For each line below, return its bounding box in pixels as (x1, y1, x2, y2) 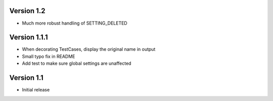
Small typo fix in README (22, 53, 75, 59)
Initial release (22, 87, 50, 93)
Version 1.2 (9, 7, 45, 15)
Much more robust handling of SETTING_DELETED (22, 20, 127, 26)
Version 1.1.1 (9, 33, 48, 42)
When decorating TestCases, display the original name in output (22, 46, 156, 52)
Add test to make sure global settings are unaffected (22, 60, 131, 66)
